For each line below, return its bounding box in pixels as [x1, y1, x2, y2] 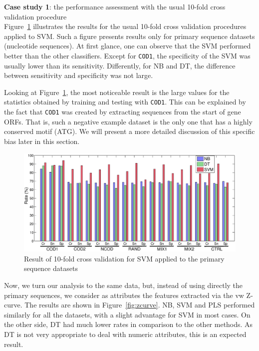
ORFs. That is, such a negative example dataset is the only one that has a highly [4, 116, 253, 126]
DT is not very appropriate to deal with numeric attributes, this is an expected [4, 328, 247, 339]
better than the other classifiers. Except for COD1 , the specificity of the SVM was [4, 50, 251, 60]
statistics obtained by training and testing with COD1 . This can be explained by [4, 96, 246, 107]
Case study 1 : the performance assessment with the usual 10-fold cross [4, 1, 226, 11]
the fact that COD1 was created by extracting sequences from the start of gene [4, 106, 241, 117]
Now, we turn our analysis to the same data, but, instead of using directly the [4, 279, 243, 290]
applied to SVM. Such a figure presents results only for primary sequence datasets [4, 30, 255, 41]
